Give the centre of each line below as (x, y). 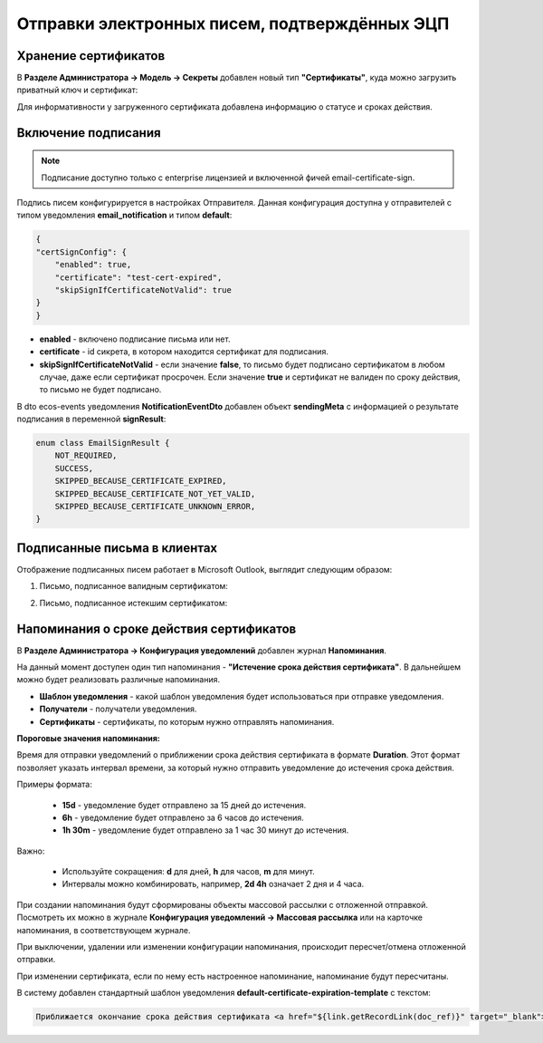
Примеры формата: (54, 785)
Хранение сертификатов (91, 56)
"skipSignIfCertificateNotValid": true (143, 290)
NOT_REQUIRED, (86, 456)
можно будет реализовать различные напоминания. (119, 680)
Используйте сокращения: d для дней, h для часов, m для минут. (189, 872)
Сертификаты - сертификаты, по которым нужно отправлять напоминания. (187, 721)
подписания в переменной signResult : (91, 419)
